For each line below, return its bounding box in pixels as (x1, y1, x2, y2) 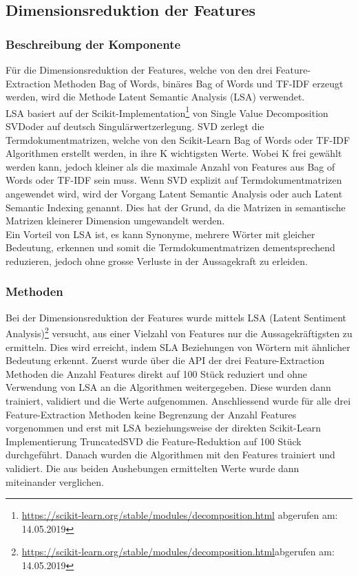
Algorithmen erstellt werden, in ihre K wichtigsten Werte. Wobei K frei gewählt (6, 146, 342, 160)
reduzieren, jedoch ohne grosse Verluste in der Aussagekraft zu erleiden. (6, 253, 308, 268)
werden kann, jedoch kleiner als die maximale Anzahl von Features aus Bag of (6, 159, 335, 173)
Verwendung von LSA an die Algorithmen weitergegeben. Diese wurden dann (6, 380, 331, 394)
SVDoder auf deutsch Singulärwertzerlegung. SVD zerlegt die (6, 119, 264, 134)
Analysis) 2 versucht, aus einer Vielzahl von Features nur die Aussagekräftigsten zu (6, 324, 352, 341)
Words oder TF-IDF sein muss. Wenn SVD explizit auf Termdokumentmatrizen (6, 173, 342, 187)
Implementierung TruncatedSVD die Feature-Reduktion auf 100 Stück (6, 434, 302, 448)
